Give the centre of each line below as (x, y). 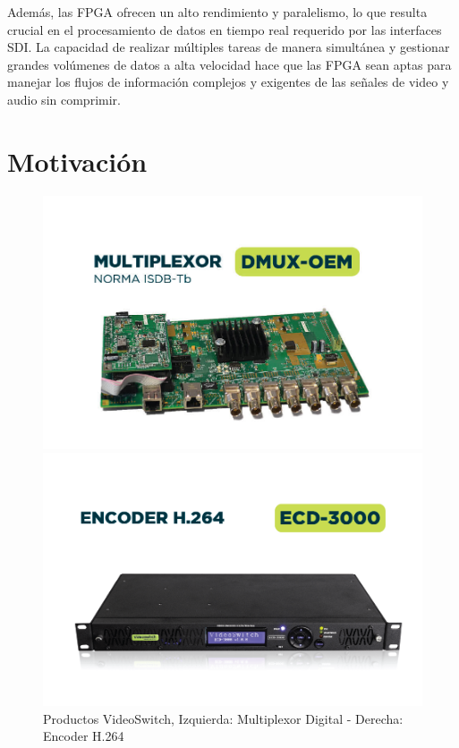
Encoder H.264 (84, 736)
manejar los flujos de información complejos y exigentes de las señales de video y (228, 82)
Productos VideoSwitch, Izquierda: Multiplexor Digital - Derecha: (223, 718)
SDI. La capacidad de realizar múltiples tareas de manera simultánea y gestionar (229, 47)
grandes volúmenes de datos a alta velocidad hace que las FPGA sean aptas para (229, 64)
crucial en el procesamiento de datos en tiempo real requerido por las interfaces (225, 29)
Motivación (77, 161)
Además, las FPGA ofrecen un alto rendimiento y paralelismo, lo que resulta (217, 12)
